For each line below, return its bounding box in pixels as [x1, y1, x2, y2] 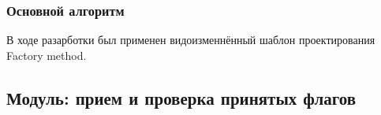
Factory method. [6, 46, 87, 63]
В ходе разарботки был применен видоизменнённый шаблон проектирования [6, 32, 375, 48]
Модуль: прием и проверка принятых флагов [6, 85, 356, 109]
